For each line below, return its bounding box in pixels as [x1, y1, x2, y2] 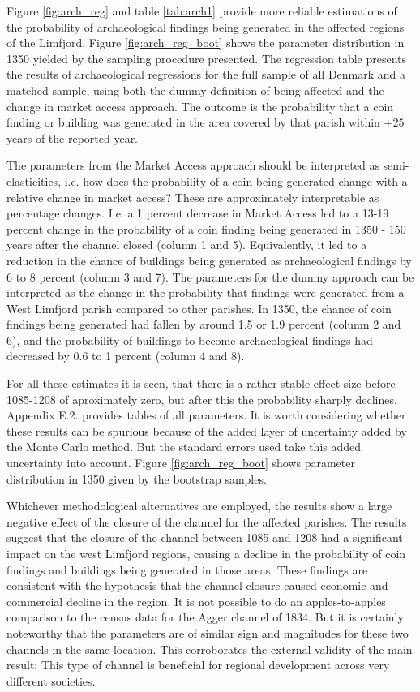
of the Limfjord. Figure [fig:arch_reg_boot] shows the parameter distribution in [6, 34, 405, 51]
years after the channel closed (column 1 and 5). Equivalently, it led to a [6, 236, 367, 253]
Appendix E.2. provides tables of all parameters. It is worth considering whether [6, 406, 406, 423]
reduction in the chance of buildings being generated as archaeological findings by [6, 251, 412, 269]
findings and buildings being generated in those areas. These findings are [6, 561, 368, 578]
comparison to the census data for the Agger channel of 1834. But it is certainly [6, 608, 404, 625]
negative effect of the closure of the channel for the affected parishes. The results [6, 513, 407, 530]
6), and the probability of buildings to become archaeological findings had [6, 331, 373, 348]
